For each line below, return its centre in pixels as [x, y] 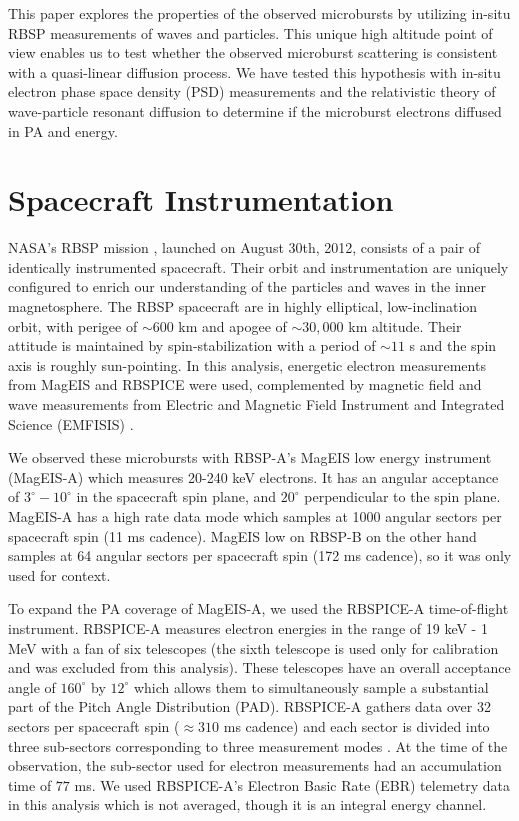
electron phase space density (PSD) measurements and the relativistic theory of [252, 91]
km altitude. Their [405, 325]
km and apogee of [232, 325]
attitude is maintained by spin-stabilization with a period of [192, 345]
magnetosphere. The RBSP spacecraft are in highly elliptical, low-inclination [243, 306]
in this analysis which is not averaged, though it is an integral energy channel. [247, 804]
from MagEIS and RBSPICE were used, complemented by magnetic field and [245, 384]
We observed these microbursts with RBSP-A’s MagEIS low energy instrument [250, 457]
